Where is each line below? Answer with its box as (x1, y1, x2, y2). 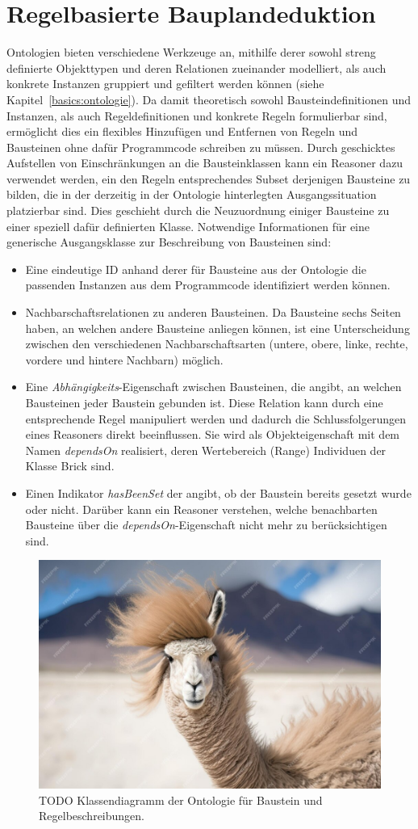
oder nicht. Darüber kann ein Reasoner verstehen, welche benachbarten (25, 500, 378, 517)
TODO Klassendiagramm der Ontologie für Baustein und (39, 791, 323, 808)
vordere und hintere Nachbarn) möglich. (25, 351, 224, 368)
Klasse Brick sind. (25, 457, 115, 474)
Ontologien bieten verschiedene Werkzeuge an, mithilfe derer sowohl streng (6, 44, 376, 61)
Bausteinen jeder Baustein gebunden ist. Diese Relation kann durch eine (25, 394, 383, 410)
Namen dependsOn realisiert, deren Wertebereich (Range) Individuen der (25, 441, 387, 458)
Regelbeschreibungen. (39, 807, 144, 824)
